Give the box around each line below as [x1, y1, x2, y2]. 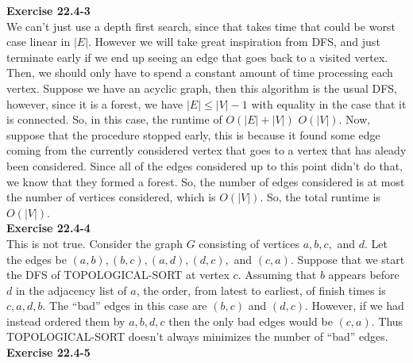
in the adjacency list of [15, 281, 127, 298]
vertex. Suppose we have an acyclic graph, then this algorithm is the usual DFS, [6, 79, 397, 96]
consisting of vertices [199, 235, 300, 251]
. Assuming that [237, 266, 317, 283]
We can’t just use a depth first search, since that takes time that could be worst [6, 17, 396, 34]
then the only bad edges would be [168, 312, 333, 329]
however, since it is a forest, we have [6, 95, 183, 112]
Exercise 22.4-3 [6, 2, 91, 18]
